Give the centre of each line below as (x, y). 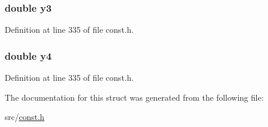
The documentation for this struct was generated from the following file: (134, 97)
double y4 (28, 55)
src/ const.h (25, 117)
